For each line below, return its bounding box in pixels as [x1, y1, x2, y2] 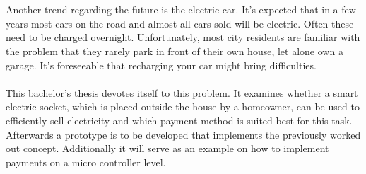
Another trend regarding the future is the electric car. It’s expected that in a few [6, 2, 356, 17]
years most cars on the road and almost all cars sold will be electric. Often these [6, 16, 354, 30]
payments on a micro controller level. [6, 154, 166, 169]
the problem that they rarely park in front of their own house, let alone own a [6, 43, 343, 58]
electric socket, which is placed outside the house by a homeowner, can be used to [6, 99, 360, 114]
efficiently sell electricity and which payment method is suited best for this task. [6, 112, 353, 127]
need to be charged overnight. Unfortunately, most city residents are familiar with [6, 30, 360, 45]
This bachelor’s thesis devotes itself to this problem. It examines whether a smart [6, 85, 358, 100]
